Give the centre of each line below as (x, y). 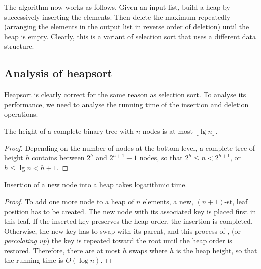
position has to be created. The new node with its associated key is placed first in (130, 211)
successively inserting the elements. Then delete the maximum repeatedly (117, 16)
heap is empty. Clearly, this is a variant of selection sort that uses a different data (130, 36)
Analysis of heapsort (58, 73)
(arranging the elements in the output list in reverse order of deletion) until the (127, 26)
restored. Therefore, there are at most (62, 250)
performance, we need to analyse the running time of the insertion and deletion (126, 104)
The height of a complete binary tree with (69, 130)
